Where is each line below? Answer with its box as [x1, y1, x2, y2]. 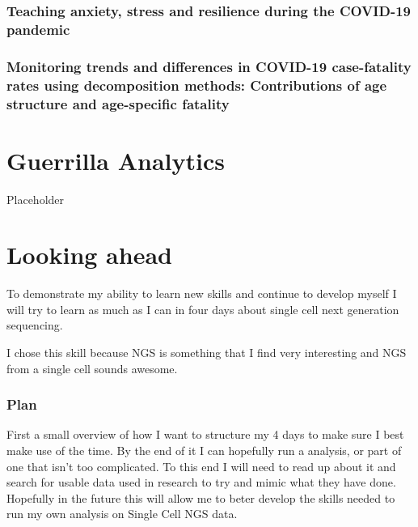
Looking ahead [6, 238, 172, 271]
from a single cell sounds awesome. [6, 359, 178, 376]
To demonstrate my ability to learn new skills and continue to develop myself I [6, 285, 397, 302]
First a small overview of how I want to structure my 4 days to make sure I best [6, 426, 404, 443]
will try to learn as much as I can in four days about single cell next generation [6, 300, 399, 317]
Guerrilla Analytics [6, 143, 225, 176]
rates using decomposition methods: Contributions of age [6, 74, 387, 95]
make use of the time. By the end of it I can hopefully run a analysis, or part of [6, 442, 402, 459]
